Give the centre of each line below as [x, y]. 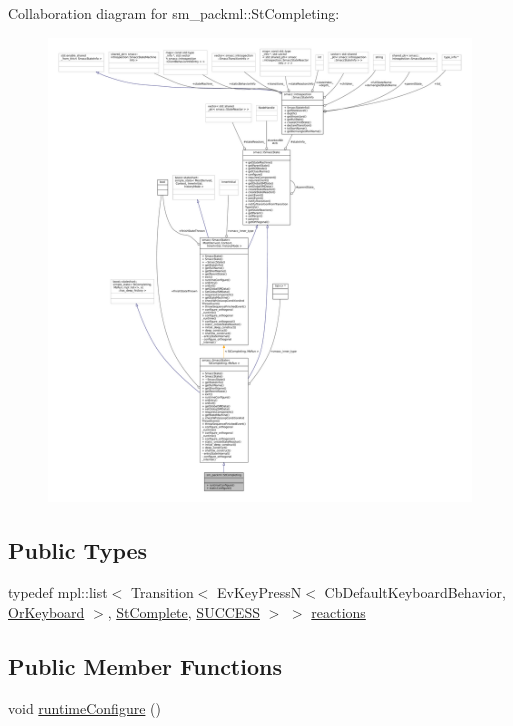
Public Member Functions [145, 665]
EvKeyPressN [259, 592]
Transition [162, 592]
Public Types [78, 550]
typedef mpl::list [58, 592]
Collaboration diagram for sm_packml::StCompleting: [174, 13]
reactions [338, 611]
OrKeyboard [46, 611]
